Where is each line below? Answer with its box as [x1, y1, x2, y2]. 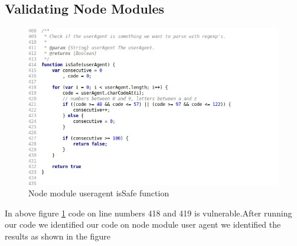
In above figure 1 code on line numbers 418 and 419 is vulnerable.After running [5, 206, 292, 219]
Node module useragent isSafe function [28, 187, 169, 199]
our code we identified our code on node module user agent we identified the [5, 218, 281, 231]
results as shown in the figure [5, 230, 110, 242]
